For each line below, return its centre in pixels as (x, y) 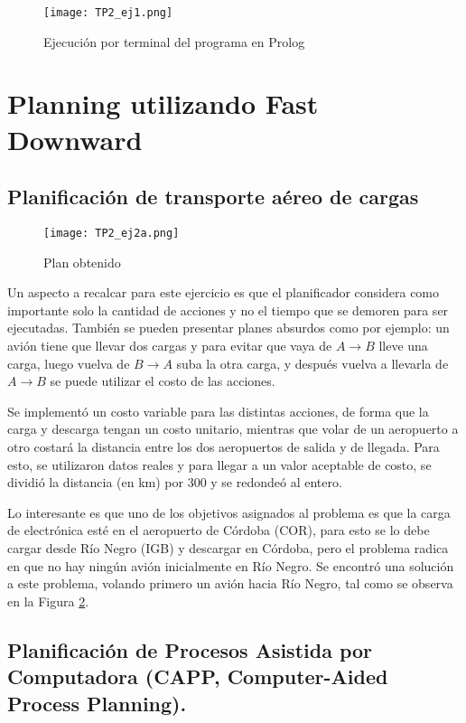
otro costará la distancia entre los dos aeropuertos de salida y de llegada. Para (224, 447)
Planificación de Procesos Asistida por (190, 649)
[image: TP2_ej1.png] (108, 13)
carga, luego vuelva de (69, 363)
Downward (75, 139)
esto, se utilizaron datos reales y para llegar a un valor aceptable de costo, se (219, 464)
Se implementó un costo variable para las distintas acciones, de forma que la (218, 411)
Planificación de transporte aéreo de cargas (213, 197)
